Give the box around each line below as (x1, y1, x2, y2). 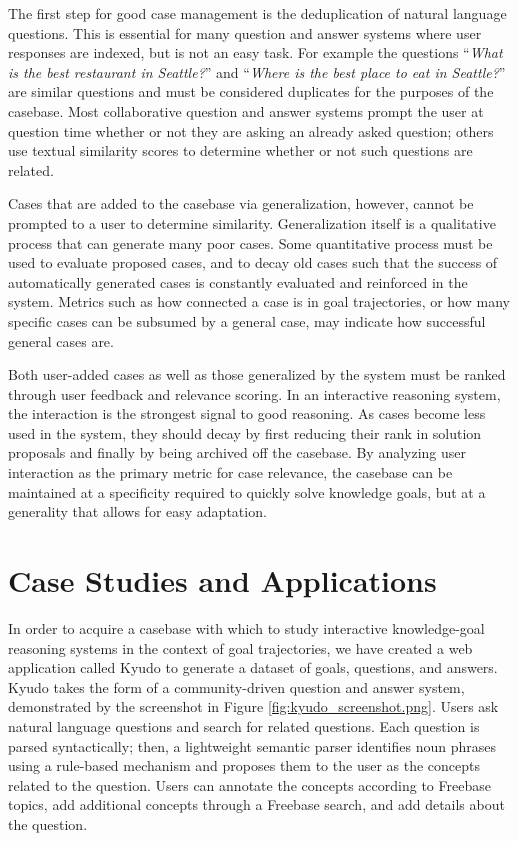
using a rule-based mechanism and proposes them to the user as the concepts (8, 755, 481, 776)
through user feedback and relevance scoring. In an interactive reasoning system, (8, 383, 501, 404)
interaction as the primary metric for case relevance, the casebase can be (8, 462, 453, 483)
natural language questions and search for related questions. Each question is (8, 715, 480, 736)
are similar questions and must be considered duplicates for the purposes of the (8, 81, 494, 102)
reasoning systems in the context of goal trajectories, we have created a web (8, 637, 473, 658)
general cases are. (8, 330, 114, 351)
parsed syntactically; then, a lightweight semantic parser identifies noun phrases (8, 735, 496, 756)
